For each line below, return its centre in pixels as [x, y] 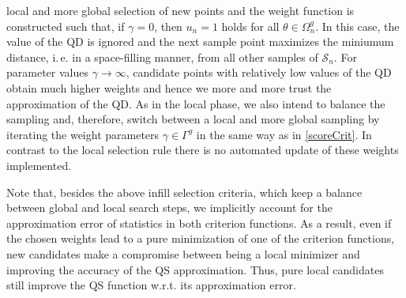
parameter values [47, 72]
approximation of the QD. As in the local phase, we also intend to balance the [196, 103]
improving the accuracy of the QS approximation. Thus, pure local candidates [195, 269]
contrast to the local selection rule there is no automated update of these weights [203, 150]
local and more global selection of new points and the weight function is [180, 10]
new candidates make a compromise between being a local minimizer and [183, 253]
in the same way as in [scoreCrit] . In [284, 134]
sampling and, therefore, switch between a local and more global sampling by [193, 119]
